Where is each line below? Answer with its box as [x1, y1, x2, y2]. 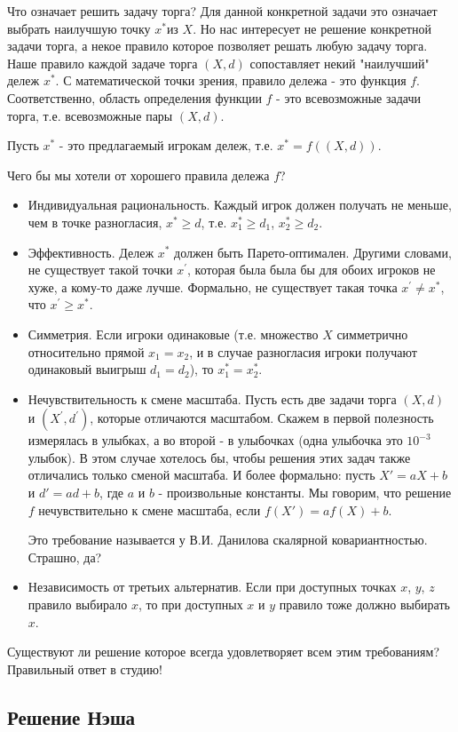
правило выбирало [28, 595, 128, 614]
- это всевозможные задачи [276, 88, 422, 107]
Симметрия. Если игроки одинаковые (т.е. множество [28, 324, 319, 343]
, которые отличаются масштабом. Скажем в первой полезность [90, 409, 434, 427]
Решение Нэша [7, 703, 136, 730]
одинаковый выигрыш [28, 360, 146, 378]
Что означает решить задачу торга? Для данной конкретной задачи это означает [7, 2, 438, 20]
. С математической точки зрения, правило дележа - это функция [55, 71, 407, 90]
